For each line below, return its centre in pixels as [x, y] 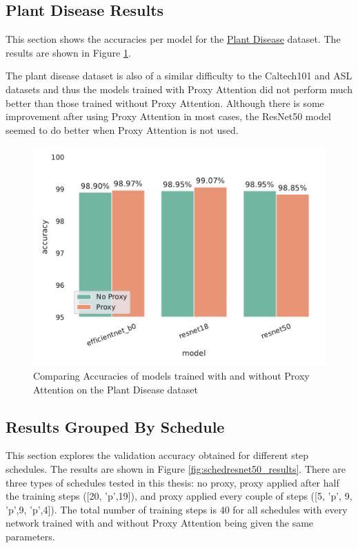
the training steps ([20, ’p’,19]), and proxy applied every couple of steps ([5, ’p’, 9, [179, 496]
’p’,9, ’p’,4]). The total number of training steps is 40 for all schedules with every [177, 509]
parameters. [30, 536]
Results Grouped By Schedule [115, 426]
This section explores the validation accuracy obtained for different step [157, 455]
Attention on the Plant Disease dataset [116, 389]
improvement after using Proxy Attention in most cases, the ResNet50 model [168, 116]
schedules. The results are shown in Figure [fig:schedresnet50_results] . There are [176, 468]
